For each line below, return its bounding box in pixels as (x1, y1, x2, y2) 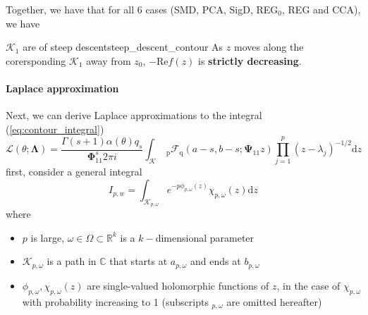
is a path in (47, 254, 97, 268)
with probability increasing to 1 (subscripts (22, 294, 209, 309)
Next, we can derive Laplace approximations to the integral (6, 108, 262, 123)
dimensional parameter (155, 230, 254, 245)
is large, (30, 230, 65, 245)
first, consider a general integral (6, 164, 142, 179)
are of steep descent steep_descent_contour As (23, 39, 223, 54)
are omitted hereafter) (226, 294, 322, 309)
